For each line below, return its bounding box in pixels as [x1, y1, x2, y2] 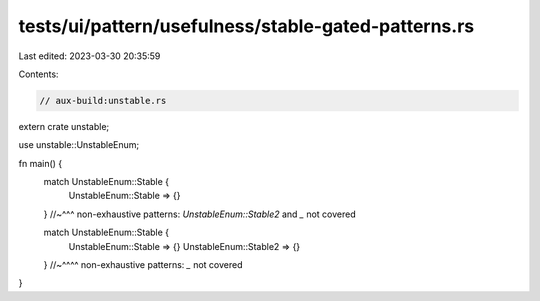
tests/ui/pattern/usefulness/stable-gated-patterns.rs [18, 15, 475, 37]
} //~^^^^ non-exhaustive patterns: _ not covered [43, 259, 243, 271]
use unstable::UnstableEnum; [18, 139, 140, 151]
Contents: [18, 68, 59, 80]
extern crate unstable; [18, 120, 110, 132]
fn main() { [18, 157, 63, 169]
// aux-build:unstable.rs [39, 95, 167, 106]
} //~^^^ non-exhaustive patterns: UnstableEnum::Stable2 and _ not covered [43, 208, 357, 220]
